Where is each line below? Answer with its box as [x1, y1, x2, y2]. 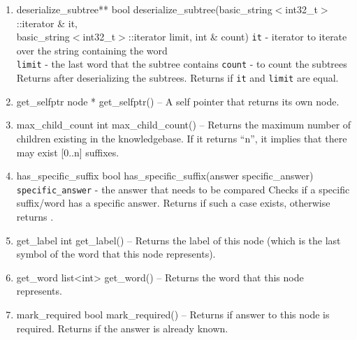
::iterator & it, [16, 15, 78, 30]
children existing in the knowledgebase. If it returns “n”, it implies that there [16, 131, 347, 145]
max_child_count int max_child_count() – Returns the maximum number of [16, 117, 351, 132]
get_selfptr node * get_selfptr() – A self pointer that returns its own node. [16, 94, 340, 108]
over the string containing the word [16, 43, 168, 57]
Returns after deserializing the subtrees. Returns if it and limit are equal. [16, 71, 339, 85]
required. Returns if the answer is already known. [16, 320, 228, 335]
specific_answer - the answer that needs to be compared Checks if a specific [16, 182, 350, 196]
